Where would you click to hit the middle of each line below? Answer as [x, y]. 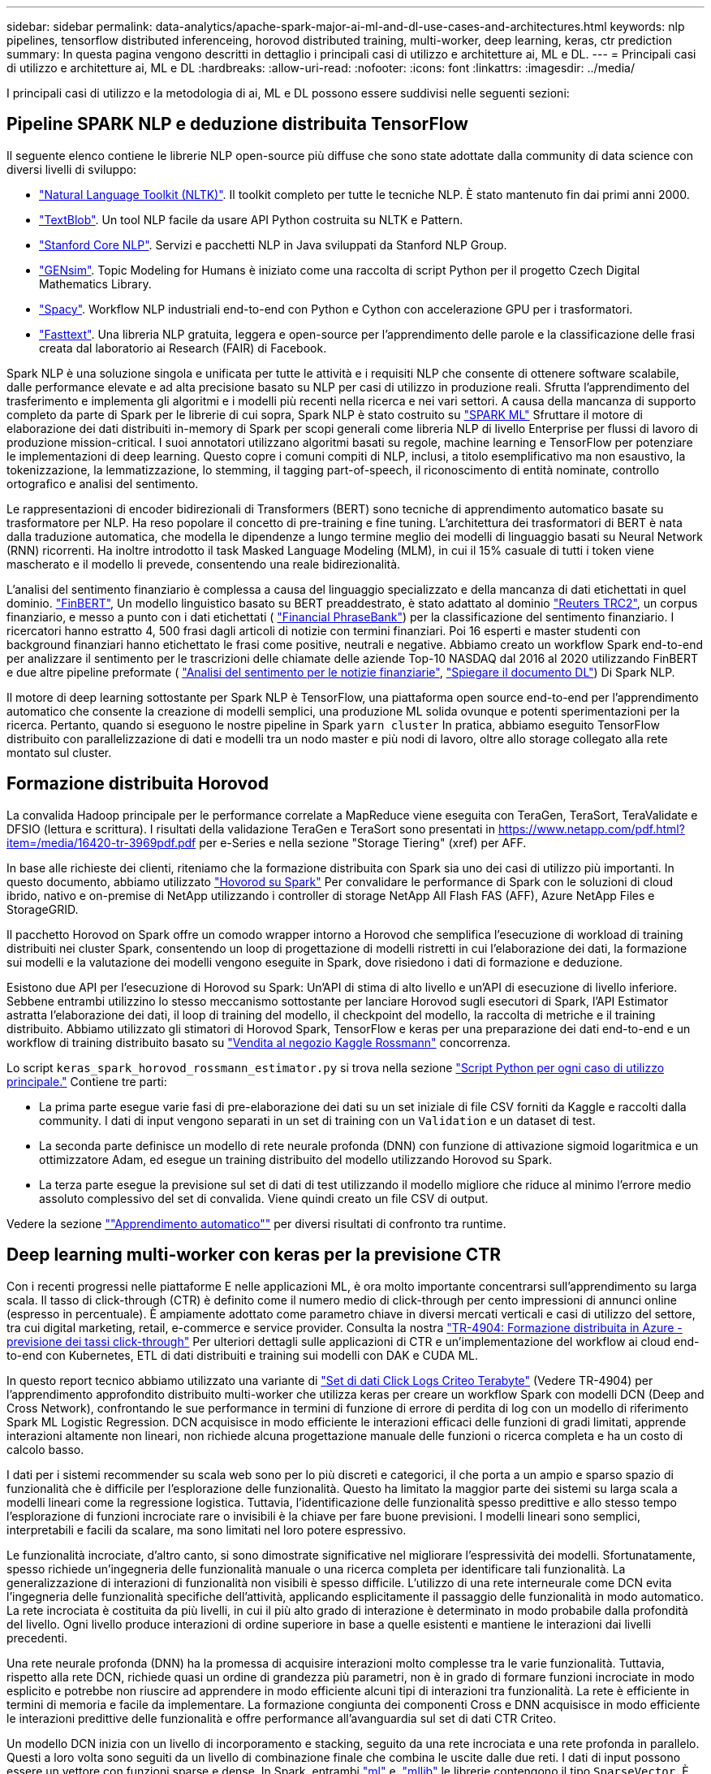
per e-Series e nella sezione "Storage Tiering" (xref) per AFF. [363, 842]
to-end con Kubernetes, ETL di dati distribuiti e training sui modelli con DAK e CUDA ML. [243, 1355]
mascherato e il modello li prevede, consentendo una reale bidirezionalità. [204, 564]
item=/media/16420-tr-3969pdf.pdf [101, 842]
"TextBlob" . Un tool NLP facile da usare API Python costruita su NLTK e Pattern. [251, 219]
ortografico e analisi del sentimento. [103, 483]
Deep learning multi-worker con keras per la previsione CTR [254, 1255]
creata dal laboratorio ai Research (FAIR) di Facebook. [183, 348]
